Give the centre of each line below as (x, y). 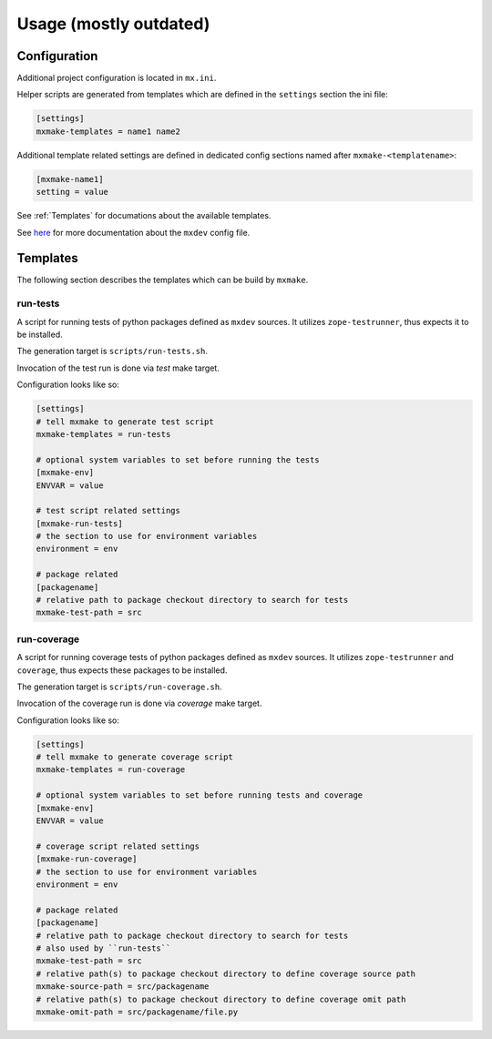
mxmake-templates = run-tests (103, 434)
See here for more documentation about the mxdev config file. (133, 232)
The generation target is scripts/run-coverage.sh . (119, 687)
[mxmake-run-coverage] (87, 859)
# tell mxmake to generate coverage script (135, 757)
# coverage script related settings (118, 846)
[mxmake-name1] (70, 179)
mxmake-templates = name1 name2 (108, 131)
